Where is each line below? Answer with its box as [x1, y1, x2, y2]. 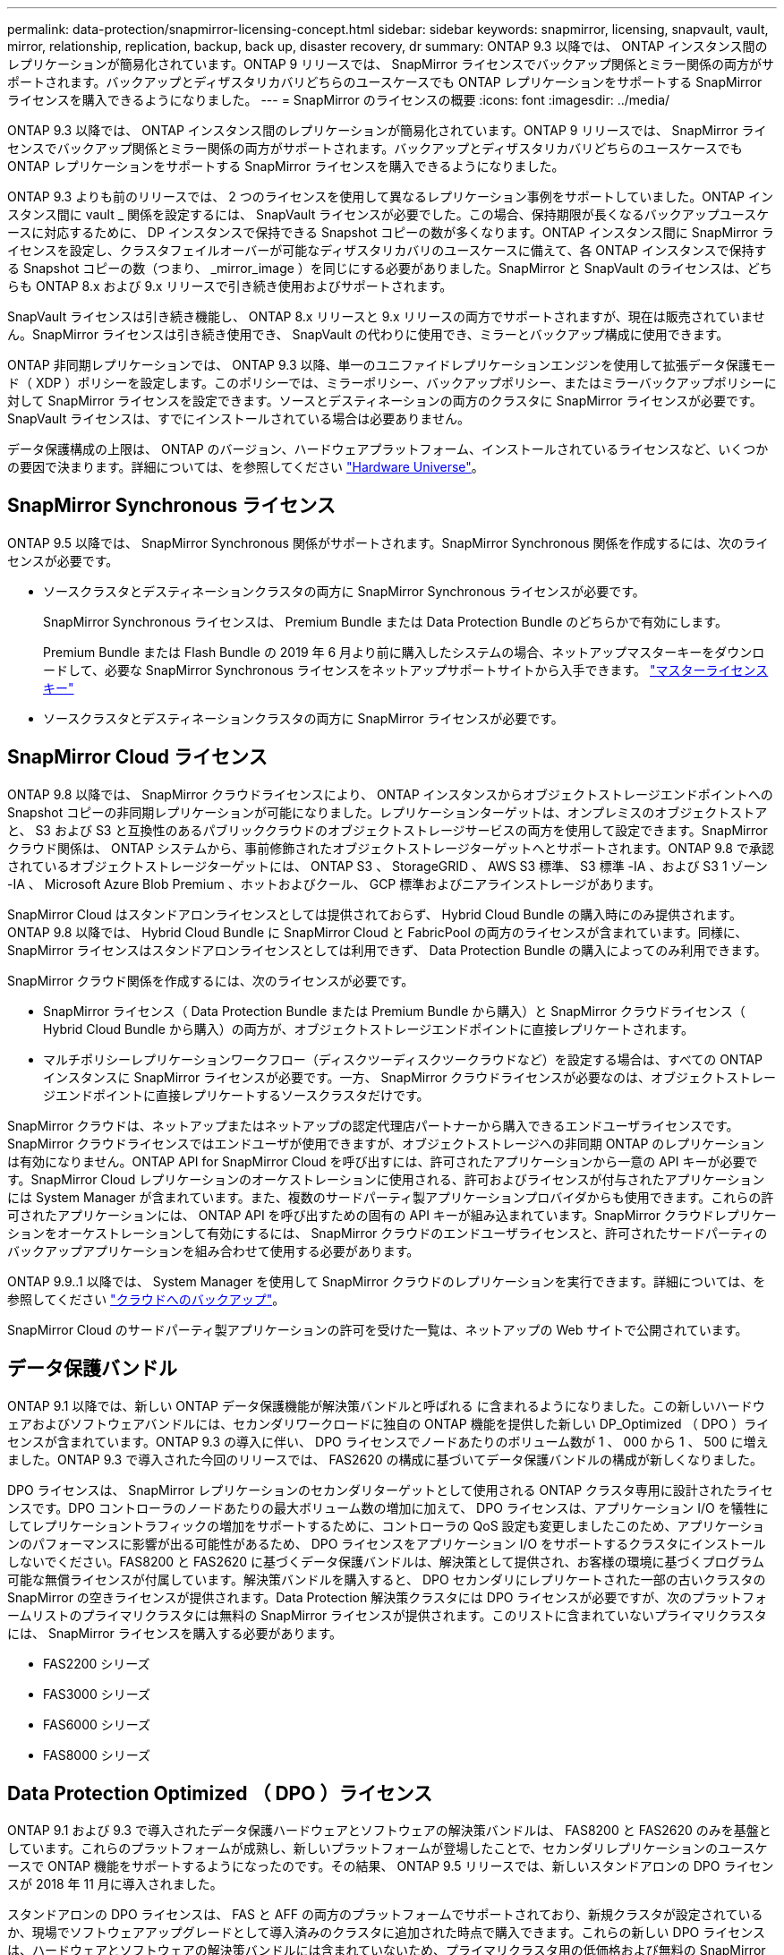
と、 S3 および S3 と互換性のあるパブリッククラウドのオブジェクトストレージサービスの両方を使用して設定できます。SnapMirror [7, 822, 768, 838]
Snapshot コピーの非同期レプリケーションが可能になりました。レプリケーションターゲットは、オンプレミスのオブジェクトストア [7, 804, 768, 820]
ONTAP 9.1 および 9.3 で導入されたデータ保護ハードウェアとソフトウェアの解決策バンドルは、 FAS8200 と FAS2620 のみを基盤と [7, 1823, 771, 1839]
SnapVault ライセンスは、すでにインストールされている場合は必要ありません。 [7, 411, 470, 426]
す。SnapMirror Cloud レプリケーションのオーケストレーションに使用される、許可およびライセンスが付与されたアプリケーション [7, 1171, 765, 1187]
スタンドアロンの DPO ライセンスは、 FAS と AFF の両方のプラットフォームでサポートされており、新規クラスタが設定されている [7, 1907, 763, 1923]
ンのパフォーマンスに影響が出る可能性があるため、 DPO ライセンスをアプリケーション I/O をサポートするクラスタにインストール [7, 1535, 766, 1551]
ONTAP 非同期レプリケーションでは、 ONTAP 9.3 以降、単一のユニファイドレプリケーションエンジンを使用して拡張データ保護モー [7, 357, 776, 372]
